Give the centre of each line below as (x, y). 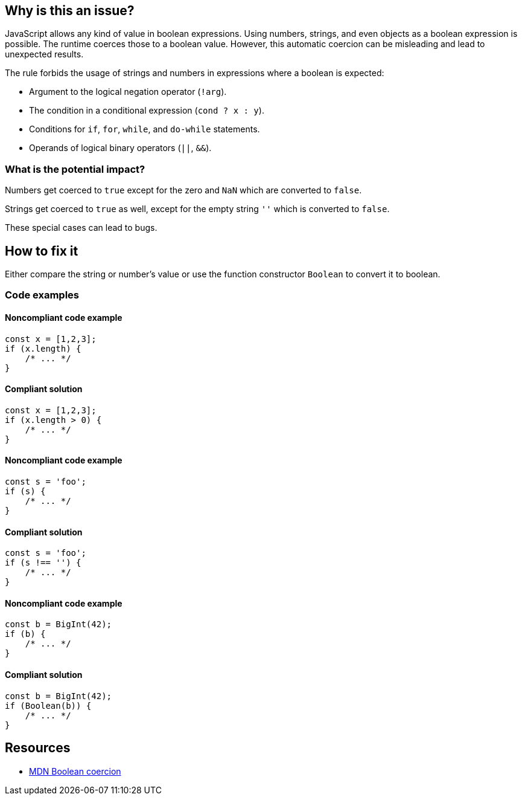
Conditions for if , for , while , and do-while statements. (145, 129)
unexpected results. (44, 54)
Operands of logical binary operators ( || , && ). (120, 148)
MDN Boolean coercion (75, 771)
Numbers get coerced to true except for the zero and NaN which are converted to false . (183, 190)
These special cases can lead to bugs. (81, 228)
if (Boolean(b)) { (48, 705)
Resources (38, 748)
